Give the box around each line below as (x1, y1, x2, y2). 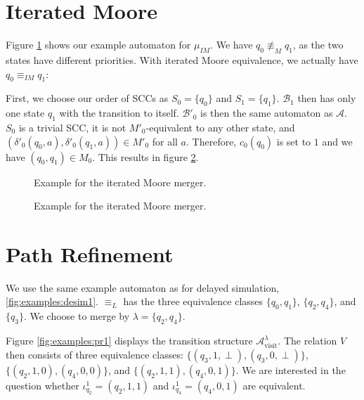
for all (152, 134, 178, 148)
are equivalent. (242, 378, 306, 392)
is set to (276, 134, 311, 148)
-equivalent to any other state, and (145, 120, 295, 134)
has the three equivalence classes (123, 294, 264, 309)
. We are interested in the (235, 362, 346, 377)
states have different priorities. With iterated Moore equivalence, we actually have (6, 52, 358, 67)
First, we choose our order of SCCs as (6, 91, 169, 105)
